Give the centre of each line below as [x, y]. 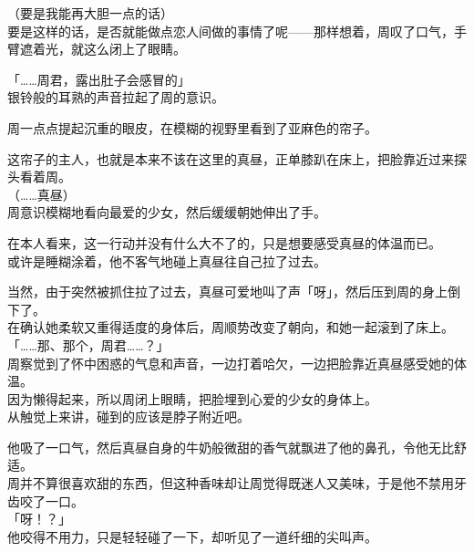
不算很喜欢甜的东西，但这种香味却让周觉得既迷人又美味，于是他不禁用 [243, 483]
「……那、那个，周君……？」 [88, 344]
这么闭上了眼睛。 [134, 49]
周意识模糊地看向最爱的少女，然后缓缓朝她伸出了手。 [167, 212]
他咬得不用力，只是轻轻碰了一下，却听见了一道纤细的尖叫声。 [192, 536]
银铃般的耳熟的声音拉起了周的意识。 [116, 97]
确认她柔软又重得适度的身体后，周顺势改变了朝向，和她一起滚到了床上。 [237, 327]
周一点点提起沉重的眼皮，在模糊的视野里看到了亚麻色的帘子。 [192, 127]
